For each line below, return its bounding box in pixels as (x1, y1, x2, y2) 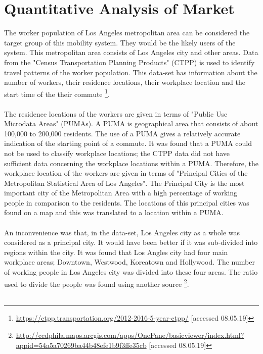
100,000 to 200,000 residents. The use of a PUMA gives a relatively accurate (4, 128, 241, 138)
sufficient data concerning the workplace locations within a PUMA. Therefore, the (4, 158, 258, 168)
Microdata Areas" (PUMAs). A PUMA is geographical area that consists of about (4, 118, 258, 129)
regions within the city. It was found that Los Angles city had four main (4, 246, 228, 257)
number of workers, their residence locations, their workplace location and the (4, 77, 245, 87)
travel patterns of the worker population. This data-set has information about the (4, 67, 257, 77)
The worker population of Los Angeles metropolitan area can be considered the (4, 27, 250, 38)
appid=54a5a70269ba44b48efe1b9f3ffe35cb (16, 339, 147, 350)
